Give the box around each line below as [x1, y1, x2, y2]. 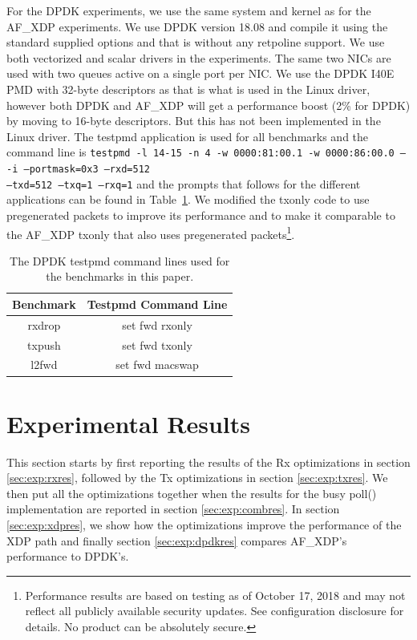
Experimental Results [6, 407, 250, 439]
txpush [27, 336, 61, 353]
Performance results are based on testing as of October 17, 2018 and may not [25, 586, 406, 603]
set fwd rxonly [122, 316, 192, 333]
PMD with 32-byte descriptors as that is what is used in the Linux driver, [6, 80, 370, 97]
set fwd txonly [122, 336, 192, 353]
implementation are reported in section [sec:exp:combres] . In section [6, 500, 340, 517]
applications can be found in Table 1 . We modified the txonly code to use [6, 191, 370, 208]
